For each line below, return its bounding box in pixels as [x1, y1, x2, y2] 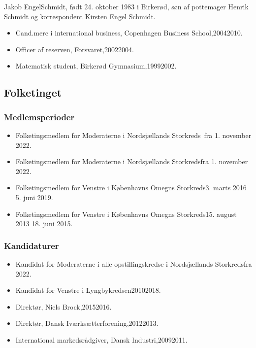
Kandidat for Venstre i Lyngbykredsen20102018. [15, 285, 161, 295]
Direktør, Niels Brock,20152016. [15, 301, 112, 312]
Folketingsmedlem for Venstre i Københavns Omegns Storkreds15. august [15, 209, 237, 219]
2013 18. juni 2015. [15, 218, 73, 229]
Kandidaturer [4, 239, 59, 251]
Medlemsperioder [4, 110, 75, 123]
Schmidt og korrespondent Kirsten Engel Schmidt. [4, 11, 156, 21]
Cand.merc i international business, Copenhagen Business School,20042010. [15, 28, 243, 38]
